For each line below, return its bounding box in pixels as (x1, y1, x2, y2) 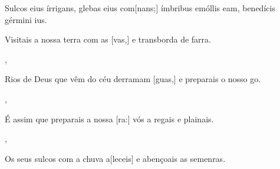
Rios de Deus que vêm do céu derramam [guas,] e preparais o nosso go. (5, 73, 261, 85)
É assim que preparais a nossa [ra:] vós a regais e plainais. (5, 112, 214, 125)
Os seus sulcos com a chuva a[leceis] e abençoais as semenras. (5, 152, 226, 164)
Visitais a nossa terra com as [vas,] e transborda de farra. (5, 33, 211, 45)
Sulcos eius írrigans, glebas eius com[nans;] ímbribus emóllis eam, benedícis (5, 2, 275, 14)
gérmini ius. (5, 13, 47, 25)
